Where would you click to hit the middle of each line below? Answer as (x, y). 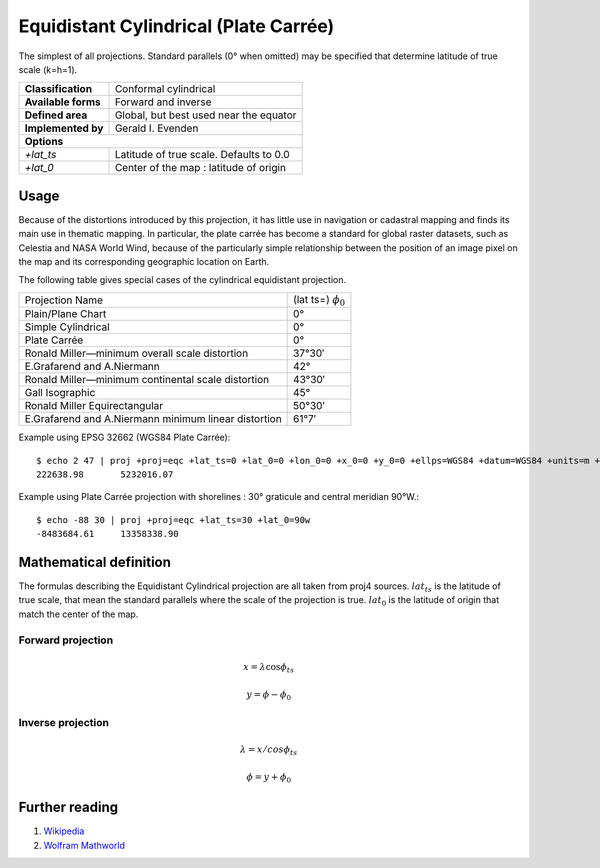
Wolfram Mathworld (84, 845)
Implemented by (64, 128)
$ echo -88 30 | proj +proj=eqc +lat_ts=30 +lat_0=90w (173, 519)
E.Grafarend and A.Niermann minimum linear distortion (153, 419)
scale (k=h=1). (48, 69)
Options (44, 142)
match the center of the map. (78, 614)
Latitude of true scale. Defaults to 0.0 (202, 155)
